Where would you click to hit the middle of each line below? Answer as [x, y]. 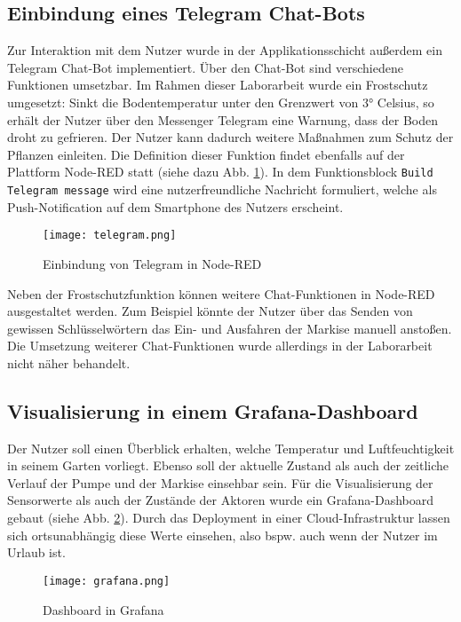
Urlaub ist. [36, 552]
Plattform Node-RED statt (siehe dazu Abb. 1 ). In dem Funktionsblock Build [220, 172]
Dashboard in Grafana [103, 609]
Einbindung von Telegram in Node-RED [152, 263]
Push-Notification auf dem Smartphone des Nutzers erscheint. [175, 206]
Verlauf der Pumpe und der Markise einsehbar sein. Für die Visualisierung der [220, 482]
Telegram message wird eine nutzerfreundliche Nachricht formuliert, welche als [222, 189]
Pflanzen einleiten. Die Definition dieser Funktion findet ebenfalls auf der [206, 154]
